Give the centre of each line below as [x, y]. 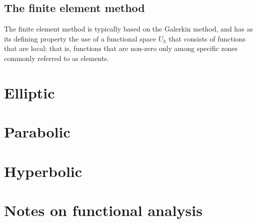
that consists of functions [207, 38]
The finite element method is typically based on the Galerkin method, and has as [128, 29]
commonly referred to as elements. [56, 58]
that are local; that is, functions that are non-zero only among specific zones [121, 48]
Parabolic [37, 132]
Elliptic [29, 92]
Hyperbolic [43, 171]
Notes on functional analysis [103, 210]
